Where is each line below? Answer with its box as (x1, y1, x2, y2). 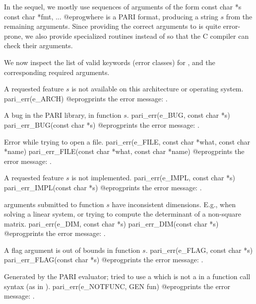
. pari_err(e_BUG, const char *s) (127, 110, 230, 120)
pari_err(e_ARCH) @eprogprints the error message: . (4, 93, 168, 103)
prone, (4, 30, 23, 41)
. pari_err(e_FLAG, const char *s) (145, 244, 253, 255)
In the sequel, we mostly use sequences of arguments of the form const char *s (4, 1, 242, 11)
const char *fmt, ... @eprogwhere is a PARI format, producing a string (4, 11, 218, 21)
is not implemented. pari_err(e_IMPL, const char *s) (71, 172, 235, 183)
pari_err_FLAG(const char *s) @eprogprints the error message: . (4, 254, 203, 265)
